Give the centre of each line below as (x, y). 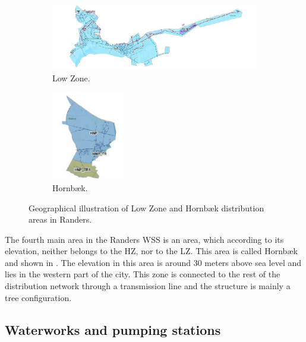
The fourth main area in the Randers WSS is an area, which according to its (144, 239)
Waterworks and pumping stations (113, 329)
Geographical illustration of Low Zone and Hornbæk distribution (146, 208)
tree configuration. (38, 297)
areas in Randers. (60, 219)
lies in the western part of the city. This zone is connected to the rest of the (143, 274)
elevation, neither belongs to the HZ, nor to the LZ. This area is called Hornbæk (151, 251)
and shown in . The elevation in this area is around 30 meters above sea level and (153, 262)
